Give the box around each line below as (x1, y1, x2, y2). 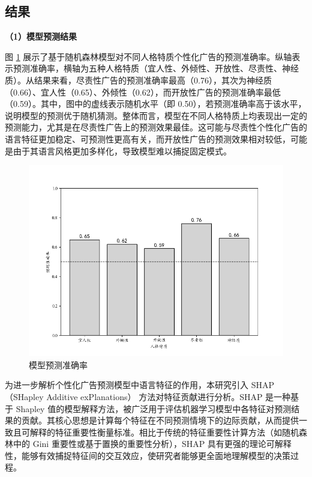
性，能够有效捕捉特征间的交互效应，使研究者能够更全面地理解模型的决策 (5, 449, 290, 461)
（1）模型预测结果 (5, 30, 77, 43)
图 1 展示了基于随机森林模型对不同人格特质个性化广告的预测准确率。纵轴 (5, 50, 292, 62)
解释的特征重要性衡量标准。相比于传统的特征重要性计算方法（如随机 (29, 425, 299, 438)
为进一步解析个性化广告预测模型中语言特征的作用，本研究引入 (5, 378, 248, 391)
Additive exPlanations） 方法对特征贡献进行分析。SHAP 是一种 (46, 390, 291, 403)
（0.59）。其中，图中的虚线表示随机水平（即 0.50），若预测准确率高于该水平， (5, 97, 307, 110)
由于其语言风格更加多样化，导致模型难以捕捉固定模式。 (13, 144, 232, 157)
